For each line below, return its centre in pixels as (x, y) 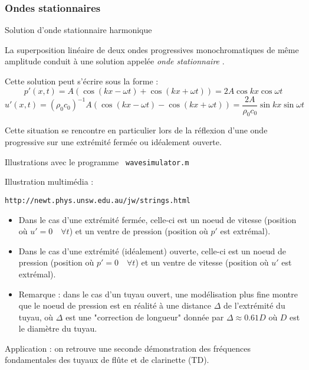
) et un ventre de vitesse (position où (202, 262)
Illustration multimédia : (49, 181)
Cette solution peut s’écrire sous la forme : (82, 81)
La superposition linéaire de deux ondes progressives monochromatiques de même (152, 49)
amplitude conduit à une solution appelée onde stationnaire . (115, 61)
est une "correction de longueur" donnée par (145, 317)
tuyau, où (36, 317)
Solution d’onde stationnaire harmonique (78, 30)
